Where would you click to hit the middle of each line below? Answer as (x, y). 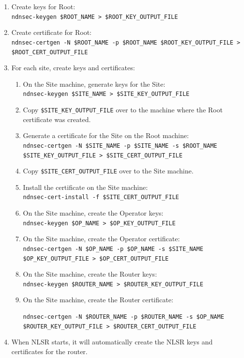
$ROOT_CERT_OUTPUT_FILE (50, 52)
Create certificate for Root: (51, 32)
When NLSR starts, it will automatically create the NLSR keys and (112, 342)
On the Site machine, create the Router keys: (90, 274)
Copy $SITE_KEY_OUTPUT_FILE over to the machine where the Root (123, 109)
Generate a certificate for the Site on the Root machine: (106, 135)
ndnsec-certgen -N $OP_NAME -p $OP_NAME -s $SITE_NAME (113, 249)
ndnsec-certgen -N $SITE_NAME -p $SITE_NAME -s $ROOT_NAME (120, 146)
